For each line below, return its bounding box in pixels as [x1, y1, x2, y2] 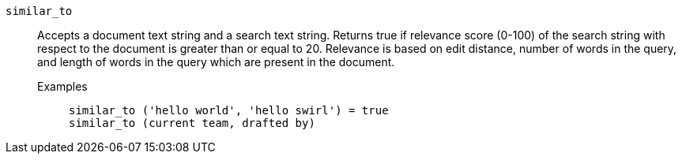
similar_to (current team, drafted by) [69, 117, 315, 129]
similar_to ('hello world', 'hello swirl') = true [69, 104, 389, 117]
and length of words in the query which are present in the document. [37, 55, 395, 69]
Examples [37, 80, 88, 93]
